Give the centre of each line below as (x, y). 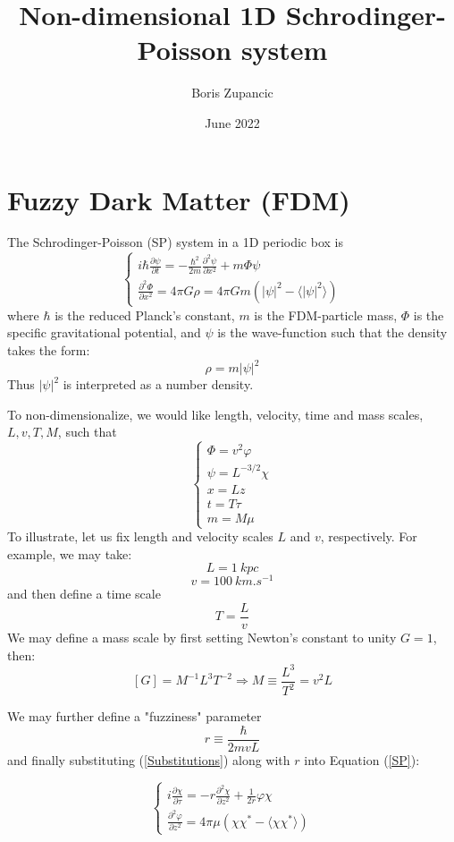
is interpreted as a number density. (158, 384)
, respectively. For (369, 536)
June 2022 (232, 122)
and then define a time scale (84, 594)
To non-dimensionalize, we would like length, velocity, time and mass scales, (215, 414)
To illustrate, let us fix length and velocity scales (140, 536)
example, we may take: (70, 553)
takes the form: (49, 349)
